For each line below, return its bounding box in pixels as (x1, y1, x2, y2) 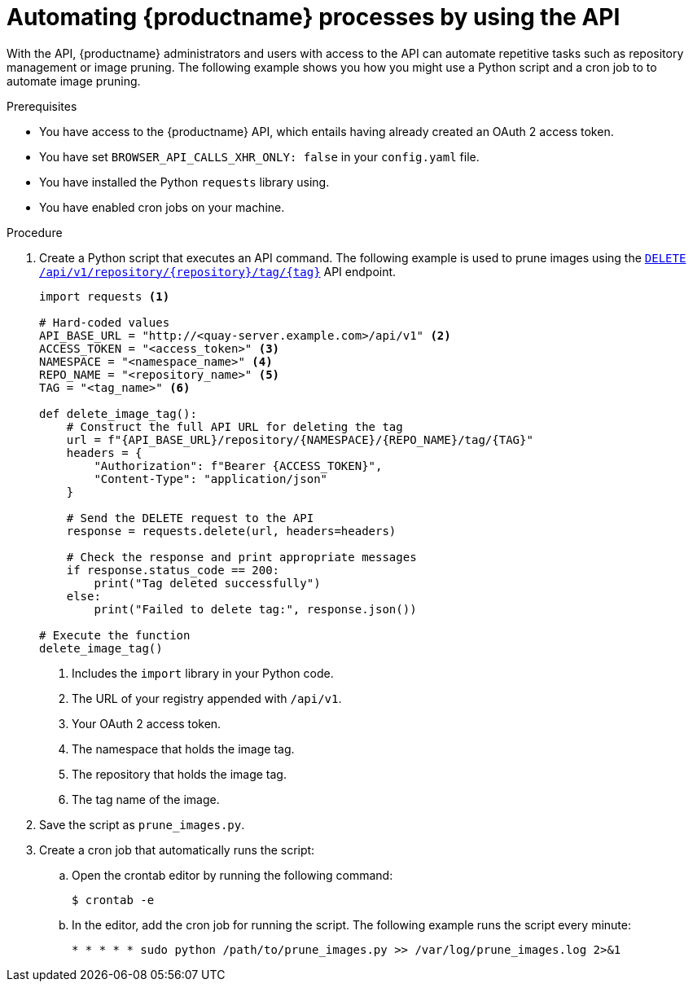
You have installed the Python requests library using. (39, 174, 330, 189)
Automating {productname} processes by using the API (7, 3, 621, 31)
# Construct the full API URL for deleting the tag (66, 419, 403, 433)
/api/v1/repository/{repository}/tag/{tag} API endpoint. (39, 264, 397, 279)
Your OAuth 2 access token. (72, 716, 221, 731)
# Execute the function (39, 628, 191, 642)
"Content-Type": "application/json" (94, 472, 328, 485)
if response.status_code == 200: (66, 563, 280, 577)
